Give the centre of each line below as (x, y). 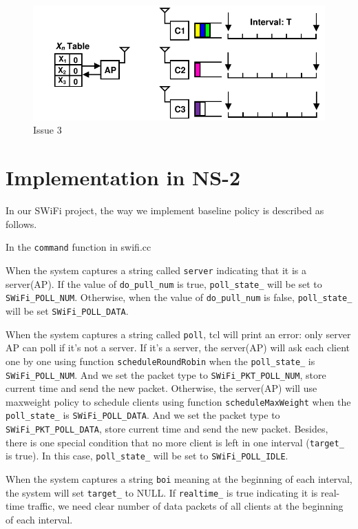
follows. (21, 224)
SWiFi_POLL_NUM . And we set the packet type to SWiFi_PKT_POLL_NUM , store (166, 374)
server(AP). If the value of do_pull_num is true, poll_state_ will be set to (164, 283)
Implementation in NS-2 (123, 177)
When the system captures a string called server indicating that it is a (156, 270)
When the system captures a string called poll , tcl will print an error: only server (178, 334)
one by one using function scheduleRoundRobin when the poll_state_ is (160, 361)
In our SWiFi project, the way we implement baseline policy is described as (165, 210)
